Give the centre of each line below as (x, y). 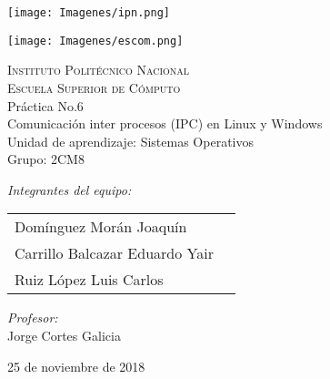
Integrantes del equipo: (70, 189)
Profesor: (33, 318)
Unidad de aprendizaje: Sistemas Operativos (130, 141)
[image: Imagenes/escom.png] (95, 41)
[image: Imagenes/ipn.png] (89, 13)
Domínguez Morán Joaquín (101, 227)
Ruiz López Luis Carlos (89, 280)
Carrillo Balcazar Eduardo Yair (114, 253)
